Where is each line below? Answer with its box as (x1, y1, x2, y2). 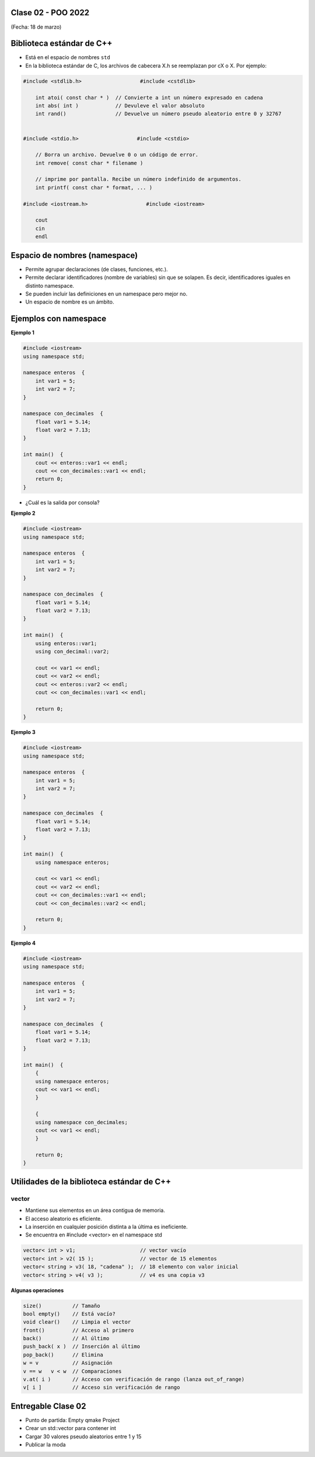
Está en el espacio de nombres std (25, 54, 110, 61)
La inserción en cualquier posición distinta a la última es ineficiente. (25, 1223, 188, 1230)
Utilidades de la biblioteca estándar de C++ (10, 1176, 171, 1187)
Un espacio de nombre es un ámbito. (25, 298, 114, 305)
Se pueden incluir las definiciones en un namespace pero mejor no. (25, 290, 188, 297)
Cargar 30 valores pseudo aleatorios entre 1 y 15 (25, 1433, 142, 1440)
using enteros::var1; (35, 640, 97, 646)
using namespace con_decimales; (35, 1119, 128, 1125)
